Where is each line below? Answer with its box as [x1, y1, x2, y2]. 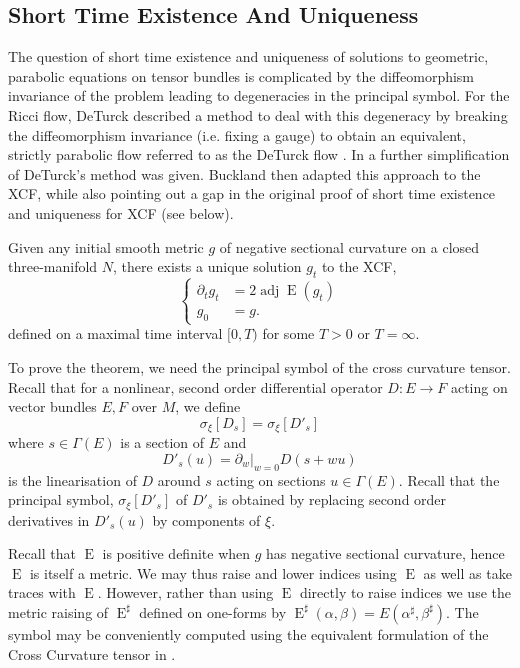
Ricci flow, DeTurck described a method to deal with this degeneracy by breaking [8, 104, 508, 125]
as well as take [423, 562, 512, 583]
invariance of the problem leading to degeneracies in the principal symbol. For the [8, 85, 510, 106]
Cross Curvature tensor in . [8, 643, 176, 664]
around [157, 469, 201, 490]
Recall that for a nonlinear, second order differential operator [8, 376, 383, 397]
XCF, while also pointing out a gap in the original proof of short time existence [8, 183, 496, 204]
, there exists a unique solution [113, 256, 302, 277]
